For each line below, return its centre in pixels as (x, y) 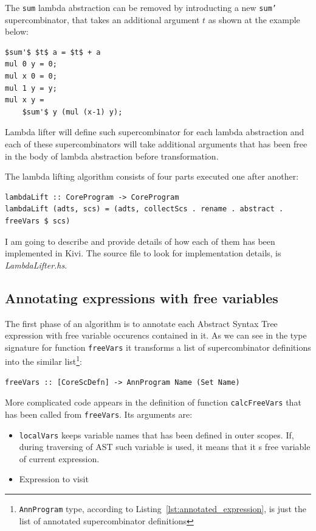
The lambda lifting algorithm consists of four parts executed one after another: (152, 176)
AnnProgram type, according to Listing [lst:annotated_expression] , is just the (163, 508)
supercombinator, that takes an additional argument (102, 19)
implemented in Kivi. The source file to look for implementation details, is (143, 253)
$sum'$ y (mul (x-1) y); (72, 112)
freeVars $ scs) (38, 221)
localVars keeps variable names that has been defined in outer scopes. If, (156, 434)
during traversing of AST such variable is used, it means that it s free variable (165, 447)
